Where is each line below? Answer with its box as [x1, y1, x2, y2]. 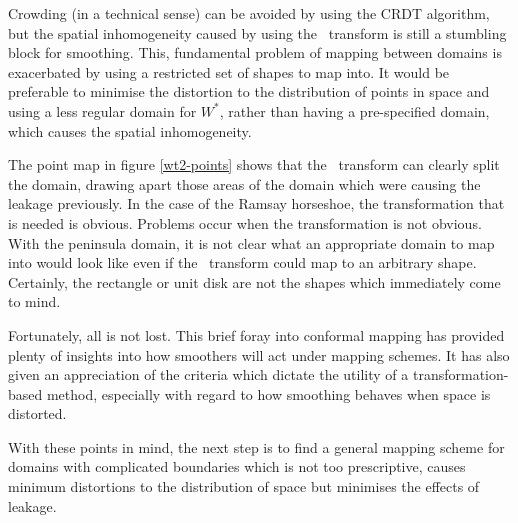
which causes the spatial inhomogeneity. [8, 120, 252, 141]
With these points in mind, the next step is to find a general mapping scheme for [8, 436, 505, 457]
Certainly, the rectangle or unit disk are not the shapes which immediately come [8, 271, 501, 292]
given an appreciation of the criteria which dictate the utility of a [8, 364, 409, 385]
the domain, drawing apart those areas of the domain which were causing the [8, 173, 481, 194]
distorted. [8, 403, 67, 424]
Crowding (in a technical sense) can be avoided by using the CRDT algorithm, [8, 3, 490, 23]
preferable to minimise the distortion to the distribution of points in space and [8, 81, 490, 102]
